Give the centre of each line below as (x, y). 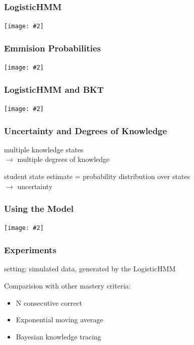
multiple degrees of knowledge (63, 159)
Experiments (30, 250)
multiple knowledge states (44, 149)
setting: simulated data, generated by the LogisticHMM (90, 269)
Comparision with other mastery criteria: (68, 285)
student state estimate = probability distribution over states (97, 176)
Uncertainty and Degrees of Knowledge (86, 130)
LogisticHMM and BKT (54, 89)
